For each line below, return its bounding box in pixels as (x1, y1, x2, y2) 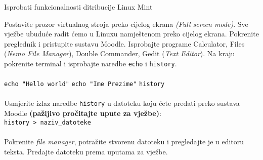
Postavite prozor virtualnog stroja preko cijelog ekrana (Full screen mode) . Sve (4, 18, 248, 29)
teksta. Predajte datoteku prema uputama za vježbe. (4, 146, 168, 156)
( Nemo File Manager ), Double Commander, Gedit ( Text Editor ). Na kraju (4, 48, 235, 59)
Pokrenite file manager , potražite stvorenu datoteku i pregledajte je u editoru (4, 136, 244, 146)
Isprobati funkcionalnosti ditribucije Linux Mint (4, 2, 153, 12)
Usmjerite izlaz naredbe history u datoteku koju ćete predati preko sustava (4, 98, 240, 108)
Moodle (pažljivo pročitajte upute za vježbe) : (4, 108, 161, 118)
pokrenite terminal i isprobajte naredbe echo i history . (4, 58, 177, 68)
